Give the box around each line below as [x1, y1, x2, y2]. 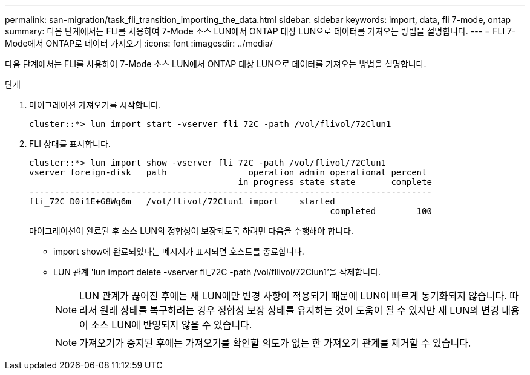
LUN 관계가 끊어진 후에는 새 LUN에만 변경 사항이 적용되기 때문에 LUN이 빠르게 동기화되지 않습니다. [79, 290, 507, 302]
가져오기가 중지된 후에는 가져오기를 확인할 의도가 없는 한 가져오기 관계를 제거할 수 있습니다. [79, 337, 471, 349]
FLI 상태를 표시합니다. [29, 139, 111, 149]
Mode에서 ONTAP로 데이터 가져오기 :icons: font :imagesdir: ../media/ [5, 38, 273, 48]
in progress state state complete [238, 177, 432, 187]
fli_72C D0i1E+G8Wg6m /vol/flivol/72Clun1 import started [29, 197, 335, 206]
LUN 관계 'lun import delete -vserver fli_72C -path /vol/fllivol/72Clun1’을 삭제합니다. [53, 267, 381, 277]
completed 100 [330, 206, 432, 216]
